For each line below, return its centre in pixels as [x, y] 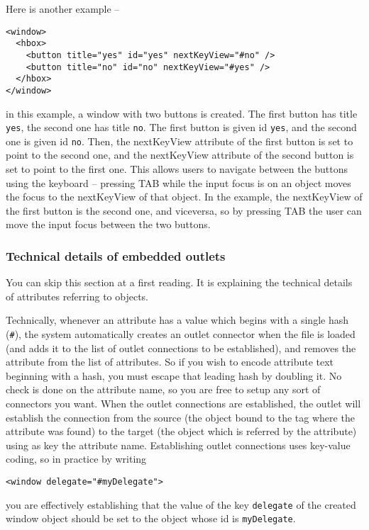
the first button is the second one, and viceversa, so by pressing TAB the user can [184, 210]
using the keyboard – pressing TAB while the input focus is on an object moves [178, 182]
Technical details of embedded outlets [116, 255]
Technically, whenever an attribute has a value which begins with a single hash [177, 320]
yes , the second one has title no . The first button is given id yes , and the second [181, 127]
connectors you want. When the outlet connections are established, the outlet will [183, 404]
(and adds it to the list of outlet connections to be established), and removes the [181, 348]
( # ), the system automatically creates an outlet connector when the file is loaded [181, 334]
